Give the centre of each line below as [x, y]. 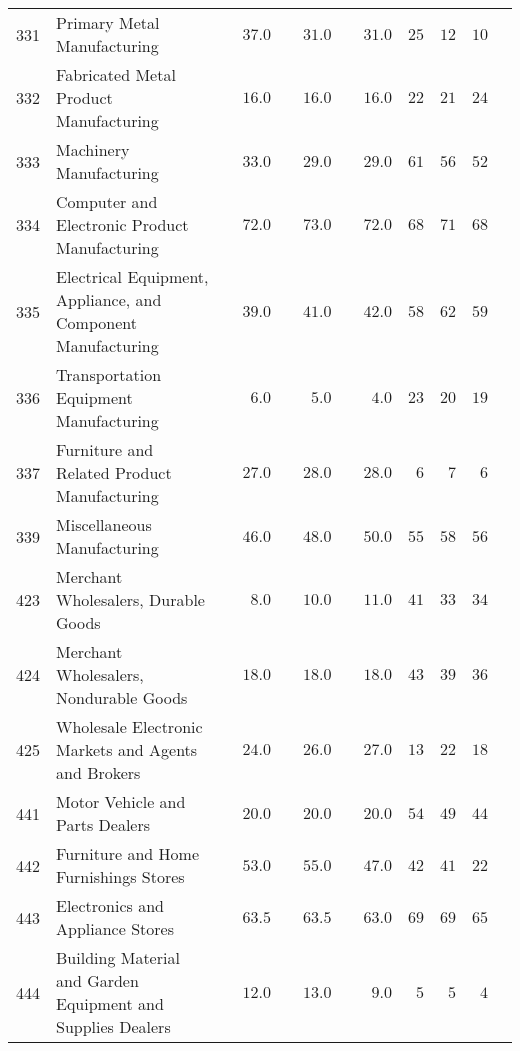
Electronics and [110, 905]
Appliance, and [109, 299]
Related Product [114, 472]
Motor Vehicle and [121, 801]
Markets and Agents [127, 749]
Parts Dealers [103, 824]
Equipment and [110, 1003]
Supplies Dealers [113, 1026]
